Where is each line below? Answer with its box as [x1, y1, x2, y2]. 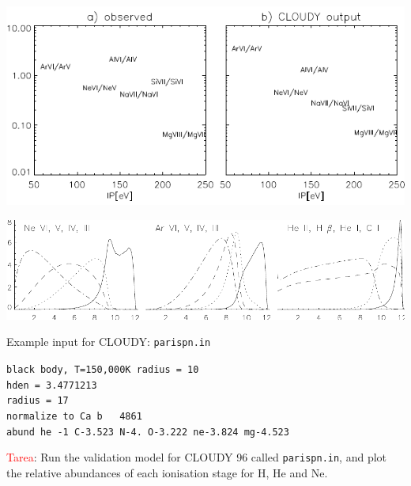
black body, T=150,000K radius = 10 [6, 363, 199, 375]
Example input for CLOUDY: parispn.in [6, 333, 211, 350]
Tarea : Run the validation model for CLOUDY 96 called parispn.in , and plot [6, 449, 387, 465]
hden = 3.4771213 [6, 379, 97, 391]
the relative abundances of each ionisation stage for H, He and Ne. [6, 464, 328, 480]
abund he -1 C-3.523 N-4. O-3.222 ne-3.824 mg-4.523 [6, 426, 289, 438]
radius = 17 [6, 395, 69, 407]
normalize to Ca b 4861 [6, 410, 142, 422]
